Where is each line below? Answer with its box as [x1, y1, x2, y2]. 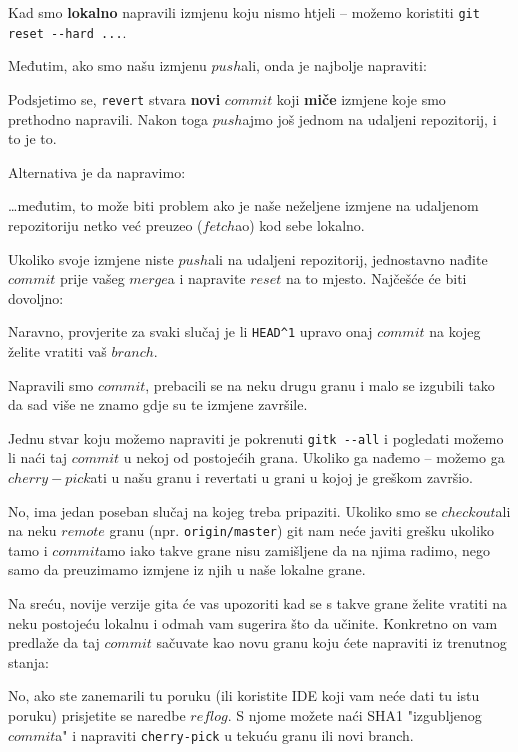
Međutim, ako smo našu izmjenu [8, 55, 207, 76]
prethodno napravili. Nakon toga [8, 108, 209, 129]
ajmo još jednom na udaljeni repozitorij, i [242, 108, 497, 129]
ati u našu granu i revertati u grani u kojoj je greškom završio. [90, 467, 473, 487]
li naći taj [8, 447, 68, 468]
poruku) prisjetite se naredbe [8, 705, 186, 725]
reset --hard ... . [8, 21, 127, 42]
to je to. [8, 128, 57, 149]
